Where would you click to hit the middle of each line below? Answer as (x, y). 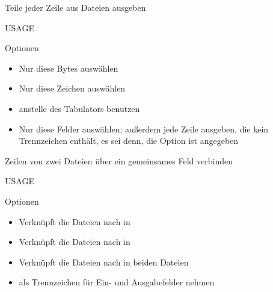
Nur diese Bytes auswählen (69, 68)
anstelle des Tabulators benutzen (79, 108)
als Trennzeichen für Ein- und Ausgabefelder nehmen (117, 282)
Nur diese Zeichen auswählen (72, 88)
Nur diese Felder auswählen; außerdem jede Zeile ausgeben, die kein (144, 129)
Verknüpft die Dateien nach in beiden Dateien (104, 262)
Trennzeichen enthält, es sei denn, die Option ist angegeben (129, 141)
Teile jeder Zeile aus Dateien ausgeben (75, 7)
